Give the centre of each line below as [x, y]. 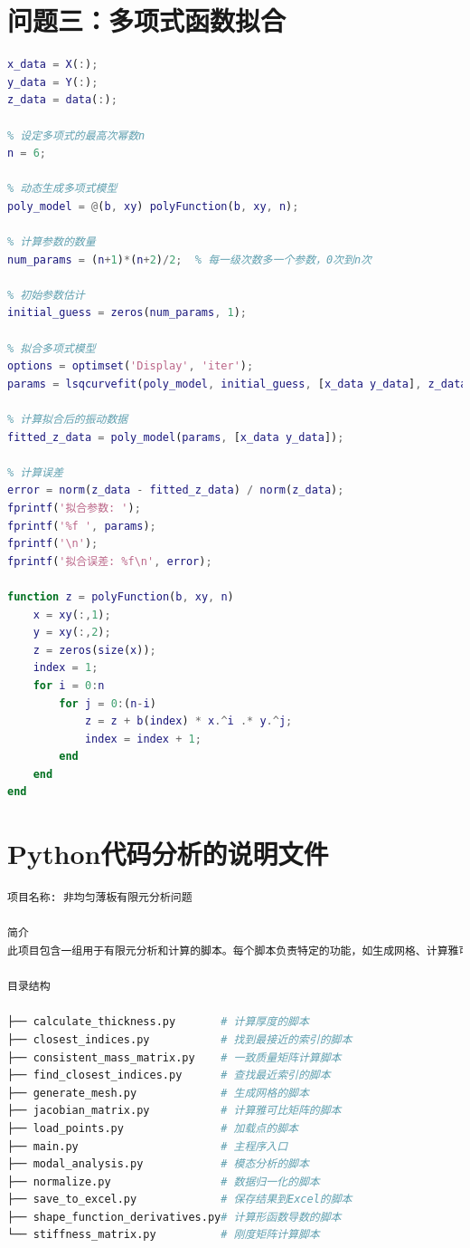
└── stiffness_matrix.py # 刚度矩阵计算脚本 [164, 1235]
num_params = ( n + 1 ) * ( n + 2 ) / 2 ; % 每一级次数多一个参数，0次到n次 [189, 259]
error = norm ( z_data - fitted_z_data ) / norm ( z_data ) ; [176, 490]
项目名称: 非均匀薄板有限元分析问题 [100, 898]
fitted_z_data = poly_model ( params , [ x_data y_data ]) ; [176, 437]
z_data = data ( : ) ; [62, 100]
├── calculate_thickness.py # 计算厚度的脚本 [158, 1022]
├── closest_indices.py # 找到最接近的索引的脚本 [180, 1039]
